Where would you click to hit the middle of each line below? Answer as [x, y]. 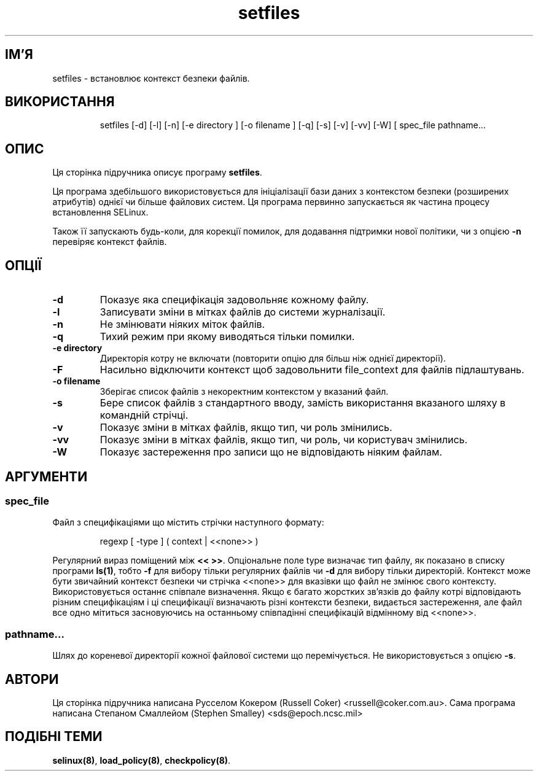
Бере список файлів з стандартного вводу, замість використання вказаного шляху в [302, 403]
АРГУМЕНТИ [46, 476]
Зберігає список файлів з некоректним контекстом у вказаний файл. [244, 392]
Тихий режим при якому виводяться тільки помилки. [227, 337]
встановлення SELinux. [100, 212]
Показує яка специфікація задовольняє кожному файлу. [234, 300]
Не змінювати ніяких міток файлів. [182, 324]
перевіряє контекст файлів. [110, 242]
